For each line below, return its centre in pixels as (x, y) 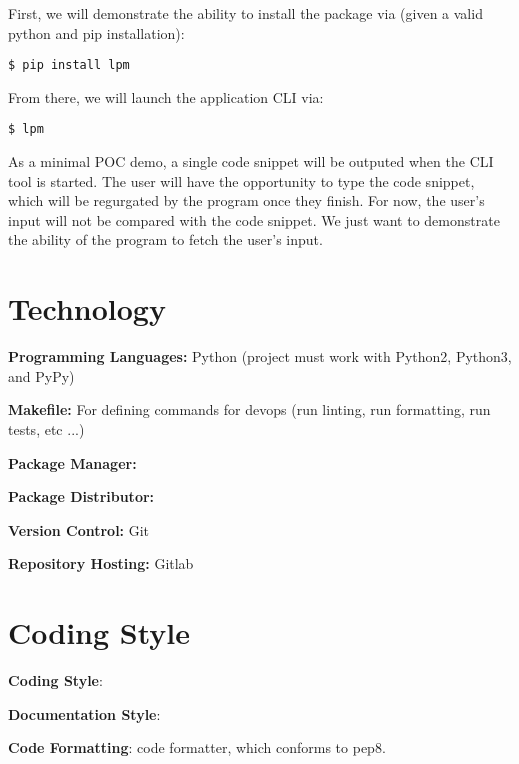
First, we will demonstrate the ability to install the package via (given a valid (245, 13)
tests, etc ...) (46, 428)
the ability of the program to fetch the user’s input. (165, 239)
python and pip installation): (96, 32)
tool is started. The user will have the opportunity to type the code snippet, (241, 180)
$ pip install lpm (69, 65)
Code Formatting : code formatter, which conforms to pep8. (197, 747)
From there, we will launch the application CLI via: (166, 96)
